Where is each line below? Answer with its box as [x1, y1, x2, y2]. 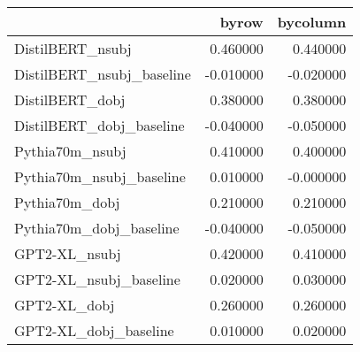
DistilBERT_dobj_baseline [14, 115, 185, 135]
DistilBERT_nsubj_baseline [14, 64, 191, 84]
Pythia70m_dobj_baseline [14, 218, 180, 238]
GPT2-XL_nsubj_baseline [14, 269, 180, 289]
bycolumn [277, 11, 347, 32]
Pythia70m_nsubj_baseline [14, 166, 186, 187]
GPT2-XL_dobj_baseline [14, 320, 174, 341]
